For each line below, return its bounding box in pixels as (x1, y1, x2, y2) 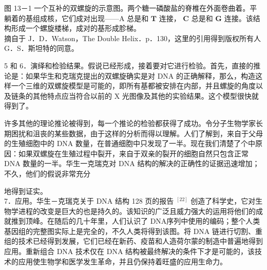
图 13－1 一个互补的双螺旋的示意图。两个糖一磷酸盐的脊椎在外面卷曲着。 (4, 3, 250, 13)
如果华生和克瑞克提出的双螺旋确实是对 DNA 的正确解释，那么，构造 (25, 70, 256, 81)
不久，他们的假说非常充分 (4, 168, 90, 178)
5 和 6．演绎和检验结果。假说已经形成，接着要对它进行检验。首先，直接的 (4, 60, 254, 70)
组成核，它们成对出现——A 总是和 (32, 12, 149, 23)
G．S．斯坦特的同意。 (4, 43, 79, 53)
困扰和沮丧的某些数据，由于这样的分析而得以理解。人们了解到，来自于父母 (11, 128, 263, 138)
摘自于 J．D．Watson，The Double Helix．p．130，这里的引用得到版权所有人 (4, 32, 261, 43)
